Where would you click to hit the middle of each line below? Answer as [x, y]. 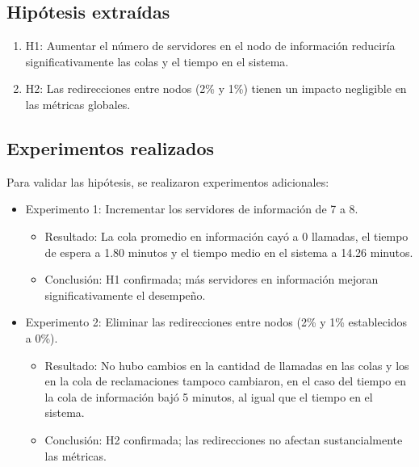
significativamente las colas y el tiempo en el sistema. [157, 61]
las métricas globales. [78, 104]
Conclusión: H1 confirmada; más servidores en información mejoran [212, 279]
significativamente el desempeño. [125, 295]
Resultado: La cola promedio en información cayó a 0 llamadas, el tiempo [226, 236]
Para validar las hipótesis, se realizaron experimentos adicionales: [168, 181]
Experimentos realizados [111, 147]
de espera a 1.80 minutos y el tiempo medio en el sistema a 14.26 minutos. [229, 252]
